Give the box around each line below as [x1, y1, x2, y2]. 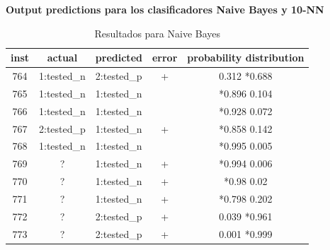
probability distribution [187, 50, 305, 65]
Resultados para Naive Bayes [94, 25, 221, 40]
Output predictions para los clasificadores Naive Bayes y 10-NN [6, 2, 324, 16]
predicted [95, 50, 142, 65]
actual [47, 50, 78, 65]
